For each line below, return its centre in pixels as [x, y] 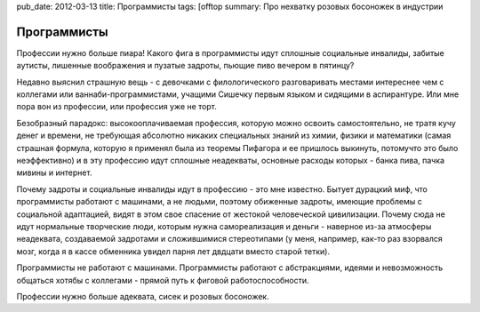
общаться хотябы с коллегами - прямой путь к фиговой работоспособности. [163, 280]
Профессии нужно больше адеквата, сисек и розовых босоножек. [143, 296]
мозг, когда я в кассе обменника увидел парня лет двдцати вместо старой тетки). [173, 251]
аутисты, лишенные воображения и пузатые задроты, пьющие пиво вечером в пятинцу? [185, 66]
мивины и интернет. [54, 172]
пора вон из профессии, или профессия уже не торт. [117, 107]
